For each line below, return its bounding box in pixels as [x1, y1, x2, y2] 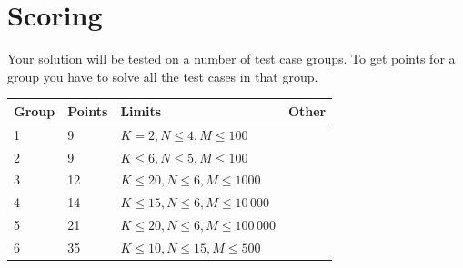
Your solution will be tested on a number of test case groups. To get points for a [7, 49, 456, 68]
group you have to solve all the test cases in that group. [7, 66, 318, 85]
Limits [120, 101, 162, 120]
